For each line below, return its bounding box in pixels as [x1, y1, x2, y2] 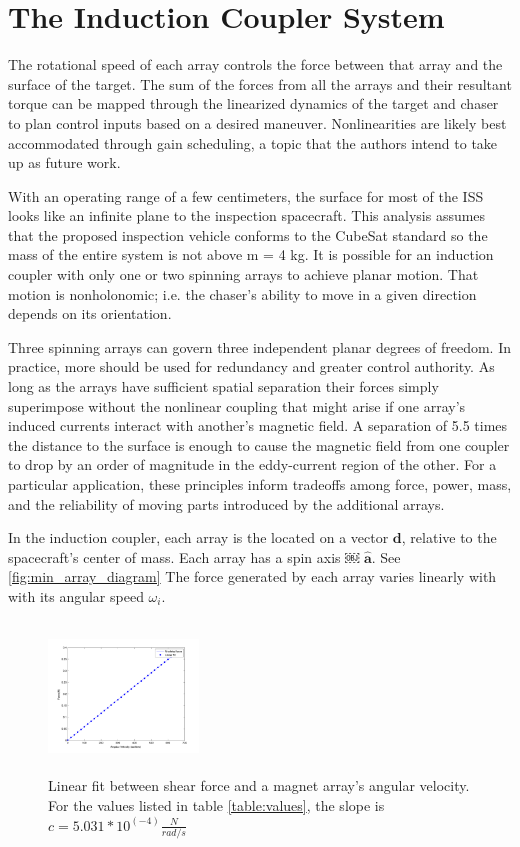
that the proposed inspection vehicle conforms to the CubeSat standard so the [8, 224, 488, 245]
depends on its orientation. [8, 303, 172, 324]
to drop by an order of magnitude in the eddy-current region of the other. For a [8, 454, 497, 475]
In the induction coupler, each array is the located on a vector [8, 527, 389, 548]
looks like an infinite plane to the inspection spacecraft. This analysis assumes [8, 205, 486, 226]
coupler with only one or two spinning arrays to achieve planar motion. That [8, 264, 479, 285]
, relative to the [401, 527, 497, 548]
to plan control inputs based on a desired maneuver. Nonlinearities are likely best [8, 112, 507, 133]
